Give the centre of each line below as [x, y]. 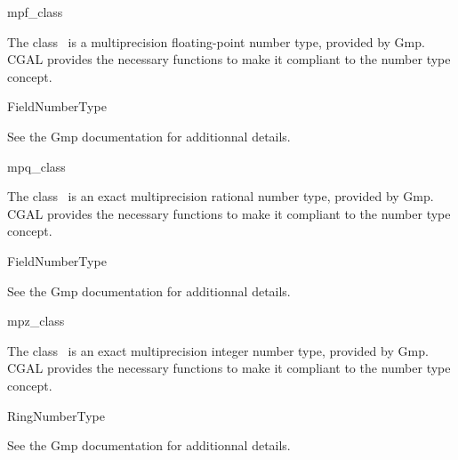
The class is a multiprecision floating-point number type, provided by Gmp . [216, 41]
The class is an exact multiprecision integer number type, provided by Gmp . [218, 350]
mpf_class [35, 12]
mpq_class [36, 166]
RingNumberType [56, 415]
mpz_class [36, 321]
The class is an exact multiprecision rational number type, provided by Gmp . [221, 196]
